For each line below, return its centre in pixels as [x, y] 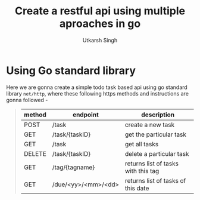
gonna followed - [27, 100]
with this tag [142, 171]
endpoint [86, 115]
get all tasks [142, 144]
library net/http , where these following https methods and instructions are [98, 93]
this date [137, 188]
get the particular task [155, 134]
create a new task [149, 125]
